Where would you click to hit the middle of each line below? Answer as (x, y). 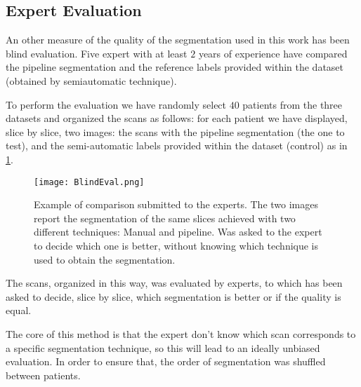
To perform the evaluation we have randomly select (116, 104)
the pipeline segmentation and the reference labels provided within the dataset (175, 67)
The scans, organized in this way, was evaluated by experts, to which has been (174, 283)
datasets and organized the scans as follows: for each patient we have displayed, (177, 118)
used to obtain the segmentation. (105, 259)
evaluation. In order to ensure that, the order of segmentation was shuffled (166, 361)
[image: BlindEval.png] (89, 182)
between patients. (43, 375)
